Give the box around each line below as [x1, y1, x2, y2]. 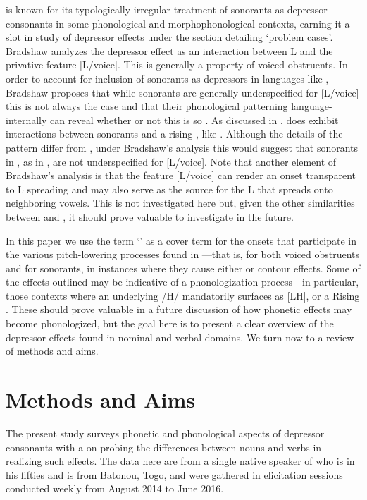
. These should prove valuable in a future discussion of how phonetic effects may [6, 302, 352, 317]
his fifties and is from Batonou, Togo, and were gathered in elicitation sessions [6, 467, 343, 482]
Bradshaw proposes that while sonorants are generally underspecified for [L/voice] [6, 85, 359, 99]
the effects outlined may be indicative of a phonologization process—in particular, [6, 274, 359, 289]
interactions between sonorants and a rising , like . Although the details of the [6, 126, 343, 141]
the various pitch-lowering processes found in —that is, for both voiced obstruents [6, 247, 360, 262]
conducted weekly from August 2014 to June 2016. [6, 481, 224, 496]
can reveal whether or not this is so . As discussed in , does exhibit [50, 112, 339, 127]
